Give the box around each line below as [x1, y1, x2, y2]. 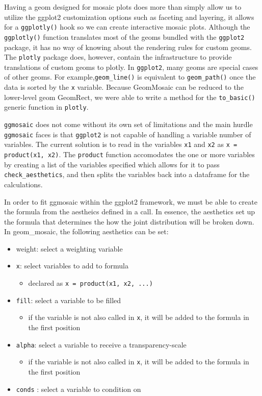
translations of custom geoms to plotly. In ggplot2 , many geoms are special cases [4, 61, 258, 72]
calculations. [4, 179, 43, 189]
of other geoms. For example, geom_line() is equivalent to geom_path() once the [4, 71, 256, 82]
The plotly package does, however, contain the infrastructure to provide [4, 52, 232, 62]
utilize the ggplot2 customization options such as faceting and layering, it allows [4, 11, 254, 22]
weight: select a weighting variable [16, 243, 123, 254]
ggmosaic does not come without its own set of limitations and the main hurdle [4, 119, 253, 130]
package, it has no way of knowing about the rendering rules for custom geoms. [4, 41, 252, 52]
